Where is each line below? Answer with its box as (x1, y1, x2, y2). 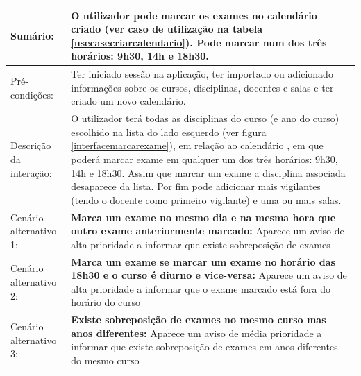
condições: (10, 87, 53, 101)
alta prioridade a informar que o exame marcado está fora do (71, 281, 330, 296)
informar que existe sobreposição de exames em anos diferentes (71, 339, 338, 354)
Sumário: (10, 28, 54, 42)
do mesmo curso (71, 353, 140, 367)
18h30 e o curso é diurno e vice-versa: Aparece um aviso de (71, 268, 347, 282)
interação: (10, 165, 52, 180)
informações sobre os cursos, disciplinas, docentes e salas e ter (71, 80, 334, 94)
